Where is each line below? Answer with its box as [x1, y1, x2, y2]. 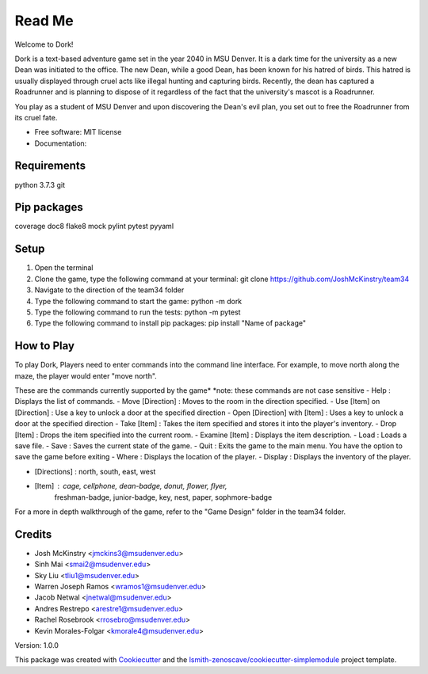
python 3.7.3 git [14, 180, 65, 189]
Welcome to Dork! [14, 40, 74, 49]
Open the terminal [34, 263, 94, 272]
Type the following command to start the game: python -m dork [34, 296, 243, 306]
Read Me [14, 12, 75, 29]
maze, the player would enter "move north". [14, 371, 158, 380]
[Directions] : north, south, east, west [34, 466, 156, 476]
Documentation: [34, 139, 87, 148]
